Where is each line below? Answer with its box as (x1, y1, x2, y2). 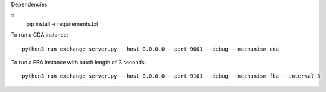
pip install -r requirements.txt (26, 20, 99, 27)
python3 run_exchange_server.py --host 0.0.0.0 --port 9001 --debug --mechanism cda (22, 45, 280, 52)
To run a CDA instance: (11, 31, 69, 38)
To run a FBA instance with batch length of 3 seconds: (11, 58, 146, 66)
